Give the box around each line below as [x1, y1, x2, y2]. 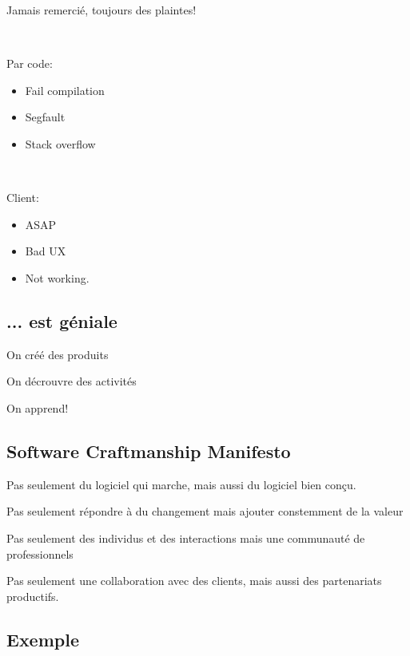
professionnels [6, 545, 74, 562]
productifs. [6, 587, 59, 604]
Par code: [6, 55, 53, 72]
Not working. [25, 269, 90, 286]
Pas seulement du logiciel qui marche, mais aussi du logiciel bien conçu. [6, 476, 356, 492]
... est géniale [6, 308, 117, 333]
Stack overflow [25, 135, 96, 152]
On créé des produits [6, 346, 109, 362]
